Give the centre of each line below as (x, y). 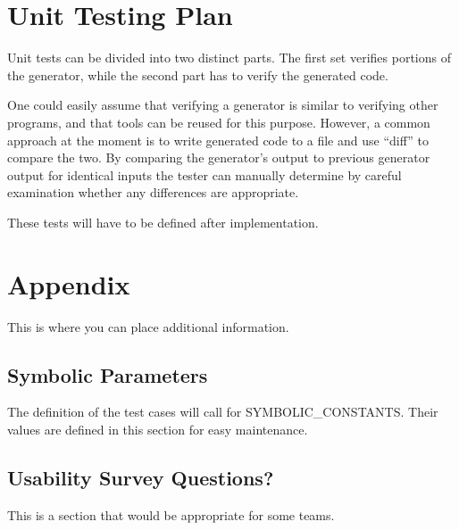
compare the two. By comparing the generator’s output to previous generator (219, 157)
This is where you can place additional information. (148, 326)
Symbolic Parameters (108, 374)
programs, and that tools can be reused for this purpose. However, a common (219, 122)
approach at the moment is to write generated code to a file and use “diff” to (218, 140)
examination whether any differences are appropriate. (153, 192)
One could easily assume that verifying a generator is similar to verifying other (223, 105)
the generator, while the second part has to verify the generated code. (198, 75)
